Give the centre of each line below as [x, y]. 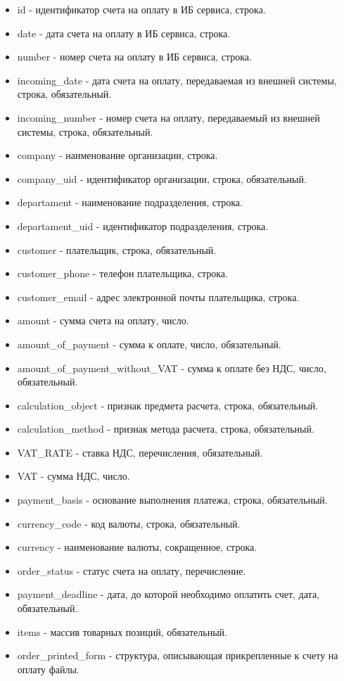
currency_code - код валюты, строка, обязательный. [129, 523]
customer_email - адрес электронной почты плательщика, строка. [158, 297]
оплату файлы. [48, 669]
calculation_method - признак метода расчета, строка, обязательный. [166, 429]
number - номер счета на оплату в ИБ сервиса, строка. [134, 57]
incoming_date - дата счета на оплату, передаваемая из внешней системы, [177, 80]
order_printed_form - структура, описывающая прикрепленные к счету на [178, 655]
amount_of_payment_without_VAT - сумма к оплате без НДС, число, [172, 368]
